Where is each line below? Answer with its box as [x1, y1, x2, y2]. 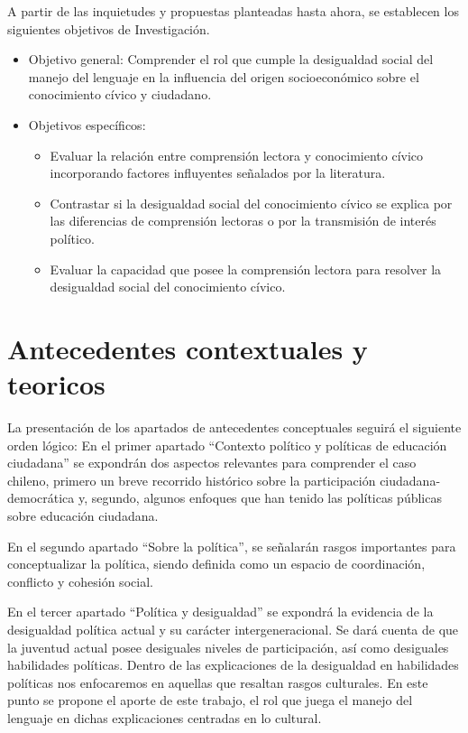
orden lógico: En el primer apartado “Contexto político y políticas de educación [7, 435, 447, 454]
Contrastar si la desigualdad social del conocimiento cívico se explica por [50, 193, 453, 212]
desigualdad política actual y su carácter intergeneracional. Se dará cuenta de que [7, 619, 459, 638]
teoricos [7, 366, 106, 403]
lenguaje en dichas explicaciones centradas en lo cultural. [7, 708, 322, 727]
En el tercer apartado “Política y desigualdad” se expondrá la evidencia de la [7, 602, 434, 621]
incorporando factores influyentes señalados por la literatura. [50, 163, 386, 182]
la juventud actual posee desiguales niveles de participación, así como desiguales [7, 637, 449, 656]
